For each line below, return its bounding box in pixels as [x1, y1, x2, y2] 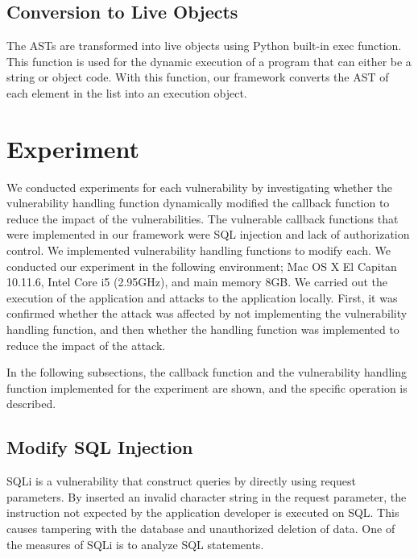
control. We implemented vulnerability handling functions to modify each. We [6, 242, 391, 259]
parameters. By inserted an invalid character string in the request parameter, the [6, 488, 407, 505]
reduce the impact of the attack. [6, 336, 166, 353]
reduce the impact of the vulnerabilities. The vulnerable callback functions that [6, 210, 399, 227]
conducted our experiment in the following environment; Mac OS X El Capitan [6, 257, 397, 274]
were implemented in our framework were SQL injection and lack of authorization [6, 226, 410, 243]
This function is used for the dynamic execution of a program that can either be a [6, 52, 412, 69]
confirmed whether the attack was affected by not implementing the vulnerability [6, 305, 408, 322]
